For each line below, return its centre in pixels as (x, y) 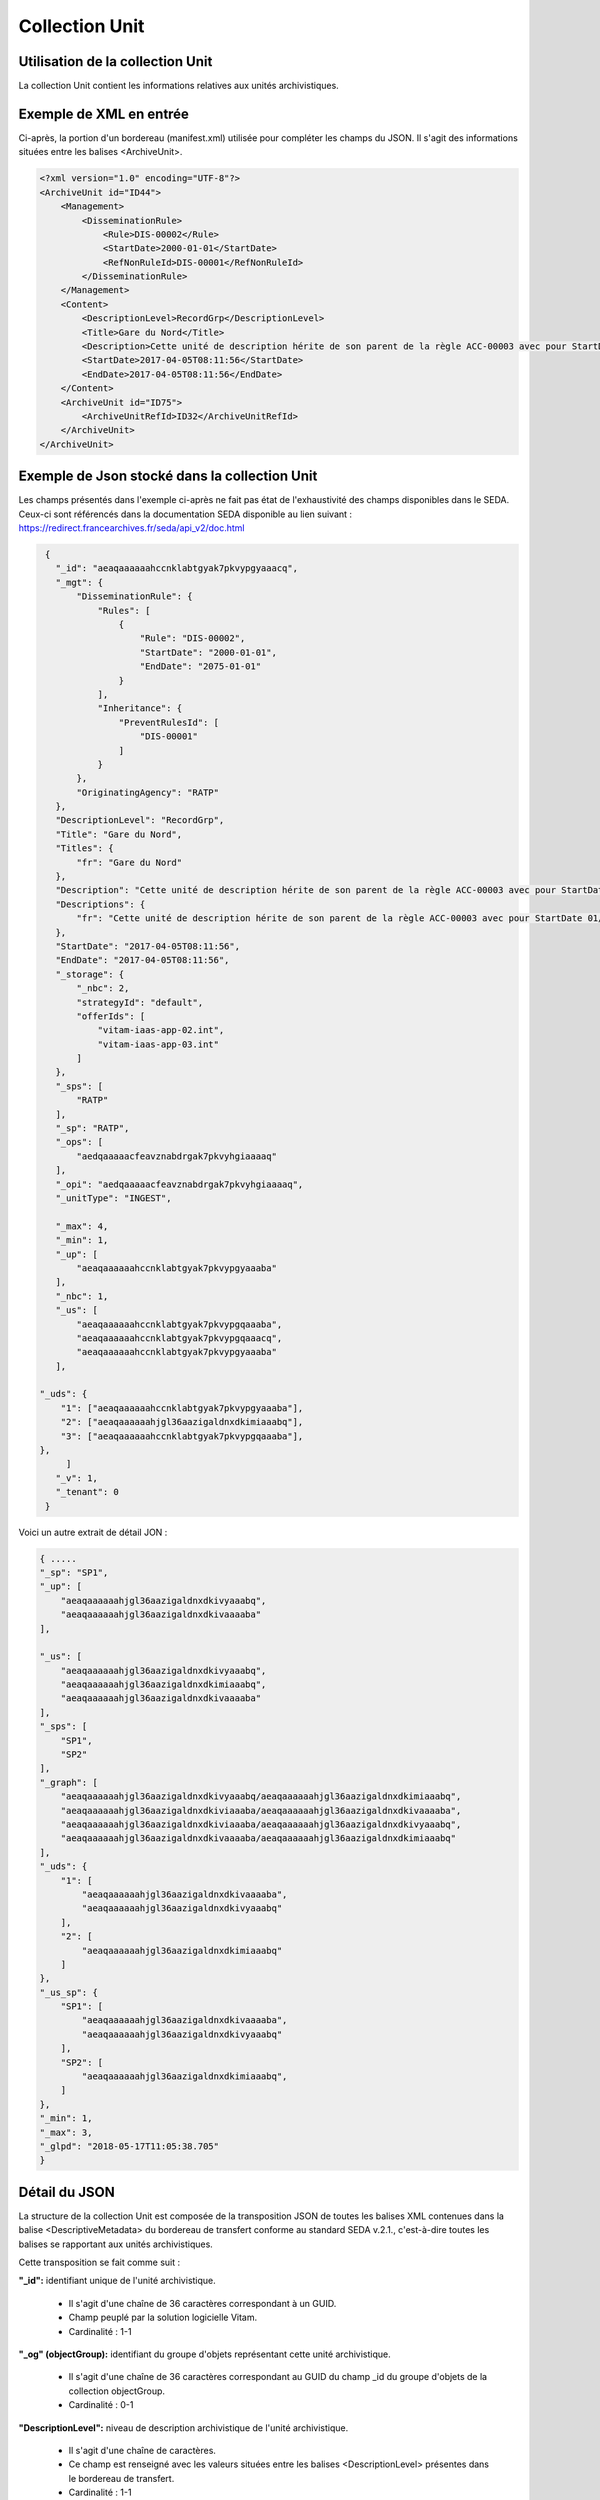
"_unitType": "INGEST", (113, 1198)
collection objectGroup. (116, 2391)
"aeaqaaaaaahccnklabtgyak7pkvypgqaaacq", (179, 1338)
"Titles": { (84, 848)
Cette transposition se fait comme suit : (99, 2262)
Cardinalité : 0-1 (101, 2405)
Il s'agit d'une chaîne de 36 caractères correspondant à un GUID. (202, 2303)
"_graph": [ (69, 1782)
